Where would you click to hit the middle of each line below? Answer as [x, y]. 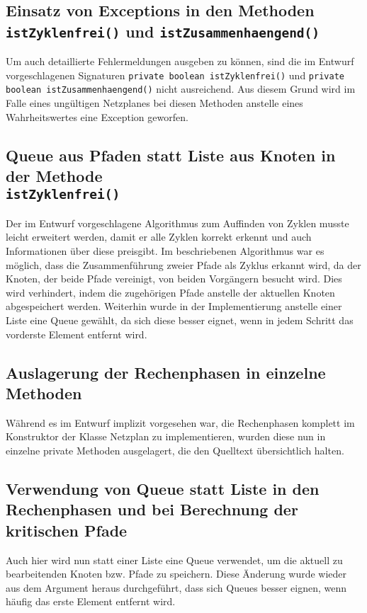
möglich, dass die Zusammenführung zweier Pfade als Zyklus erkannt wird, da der [183, 264]
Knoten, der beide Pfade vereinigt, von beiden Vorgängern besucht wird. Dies [174, 279]
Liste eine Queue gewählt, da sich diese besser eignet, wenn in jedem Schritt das [180, 320]
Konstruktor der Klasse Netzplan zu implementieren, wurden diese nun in [166, 436]
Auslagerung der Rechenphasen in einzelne [166, 372]
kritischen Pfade [67, 530]
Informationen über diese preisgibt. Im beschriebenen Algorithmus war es [165, 251]
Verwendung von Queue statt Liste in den [163, 488]
